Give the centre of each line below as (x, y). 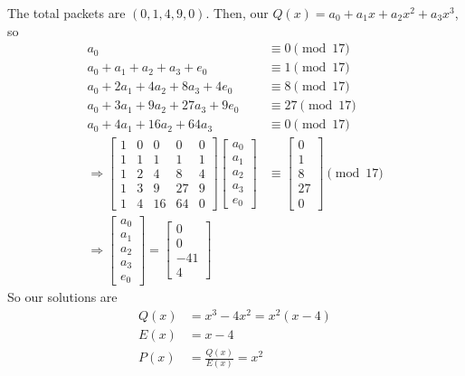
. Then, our (237, 13)
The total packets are (66, 13)
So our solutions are (62, 296)
